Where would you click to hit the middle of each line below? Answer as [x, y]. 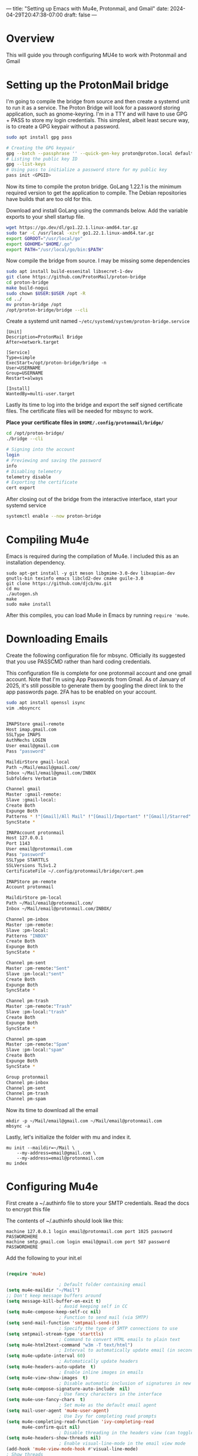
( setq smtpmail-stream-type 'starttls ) [55, 1334]
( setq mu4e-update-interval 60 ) [46, 1356]
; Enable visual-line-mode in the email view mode [122, 1444]
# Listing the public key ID [42, 159]
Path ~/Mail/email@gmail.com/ [43, 767]
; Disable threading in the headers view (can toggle [126, 1432]
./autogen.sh [22, 594]
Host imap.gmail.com [32, 729]
